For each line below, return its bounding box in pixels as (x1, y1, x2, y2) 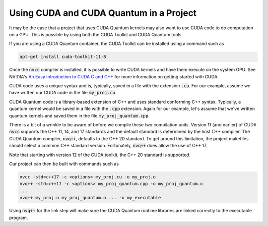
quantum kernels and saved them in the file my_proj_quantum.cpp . (9, 113, 150, 118)
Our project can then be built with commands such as (9, 161, 119, 167)
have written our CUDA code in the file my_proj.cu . (9, 90, 117, 96)
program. (9, 215, 28, 221)
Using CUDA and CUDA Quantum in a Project (9, 7, 197, 18)
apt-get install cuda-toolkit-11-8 (19, 54, 106, 59)
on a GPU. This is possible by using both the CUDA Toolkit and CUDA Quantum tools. (9, 31, 183, 37)
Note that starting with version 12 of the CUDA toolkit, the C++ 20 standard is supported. (9, 152, 191, 158)
